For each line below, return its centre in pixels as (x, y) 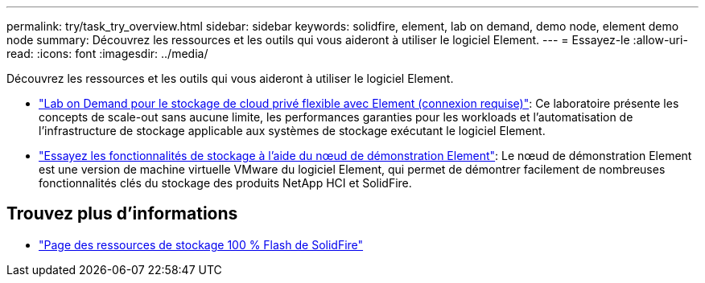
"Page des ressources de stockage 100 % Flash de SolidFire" (201, 244)
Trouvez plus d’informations (122, 214)
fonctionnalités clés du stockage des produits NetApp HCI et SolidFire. (225, 183)
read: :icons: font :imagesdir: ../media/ (107, 53)
